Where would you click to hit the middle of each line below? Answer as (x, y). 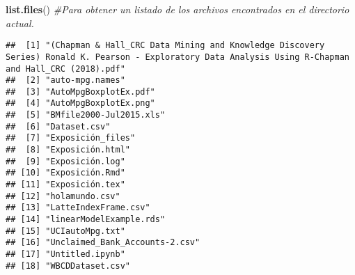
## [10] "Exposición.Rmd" (65, 173)
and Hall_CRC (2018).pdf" (65, 69)
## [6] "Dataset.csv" (58, 126)
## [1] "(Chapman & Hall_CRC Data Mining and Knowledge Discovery (165, 46)
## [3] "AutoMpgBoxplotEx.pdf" (80, 92)
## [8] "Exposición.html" (68, 150)
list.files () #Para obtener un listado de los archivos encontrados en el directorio (177, 9)
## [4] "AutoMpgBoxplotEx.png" (80, 103)
